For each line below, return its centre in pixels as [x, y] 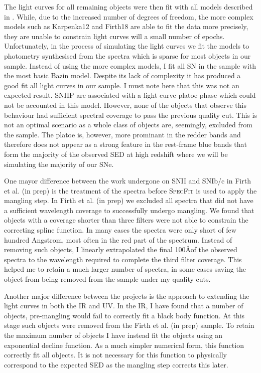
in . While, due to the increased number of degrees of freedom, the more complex [129, 16]
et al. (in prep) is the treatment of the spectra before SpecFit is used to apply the [130, 190]
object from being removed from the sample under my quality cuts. [107, 279]
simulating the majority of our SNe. [59, 164]
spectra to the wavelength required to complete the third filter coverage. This [123, 259]
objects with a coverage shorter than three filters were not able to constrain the [126, 220]
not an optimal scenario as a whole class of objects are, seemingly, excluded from [128, 125]
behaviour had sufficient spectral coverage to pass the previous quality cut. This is [130, 115]
